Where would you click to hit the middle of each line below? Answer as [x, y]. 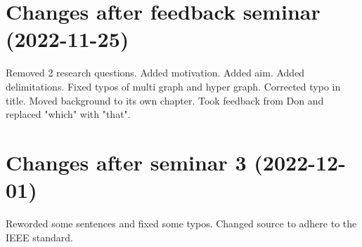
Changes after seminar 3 [126, 162]
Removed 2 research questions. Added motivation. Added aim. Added [155, 73]
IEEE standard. [40, 237]
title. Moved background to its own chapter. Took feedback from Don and [165, 100]
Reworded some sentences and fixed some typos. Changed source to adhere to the [181, 223]
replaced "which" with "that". [68, 114]
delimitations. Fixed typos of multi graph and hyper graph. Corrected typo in [173, 86]
